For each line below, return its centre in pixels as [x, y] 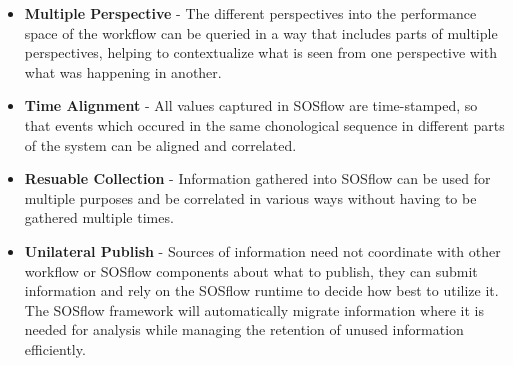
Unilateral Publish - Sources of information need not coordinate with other [262, 250]
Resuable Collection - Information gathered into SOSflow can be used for [257, 178]
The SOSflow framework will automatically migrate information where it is [254, 309]
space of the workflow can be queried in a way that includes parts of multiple [261, 32]
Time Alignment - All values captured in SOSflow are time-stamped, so [251, 105]
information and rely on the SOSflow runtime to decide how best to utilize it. [261, 290]
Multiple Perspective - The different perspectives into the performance [250, 13]
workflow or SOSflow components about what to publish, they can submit [251, 270]
